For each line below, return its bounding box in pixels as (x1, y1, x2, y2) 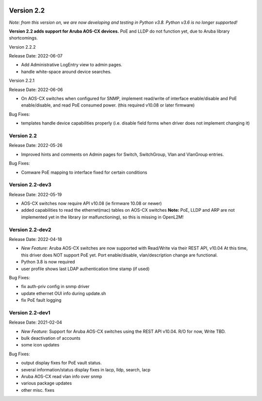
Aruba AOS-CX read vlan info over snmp (21, 373, 102, 379)
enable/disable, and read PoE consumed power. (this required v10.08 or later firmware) (21, 102, 195, 108)
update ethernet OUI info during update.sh (21, 290, 106, 296)
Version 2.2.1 (9, 78, 35, 84)
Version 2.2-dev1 (9, 309, 50, 316)
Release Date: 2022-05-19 (9, 191, 62, 197)
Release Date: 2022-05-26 (9, 143, 63, 148)
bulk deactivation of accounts (21, 335, 81, 341)
